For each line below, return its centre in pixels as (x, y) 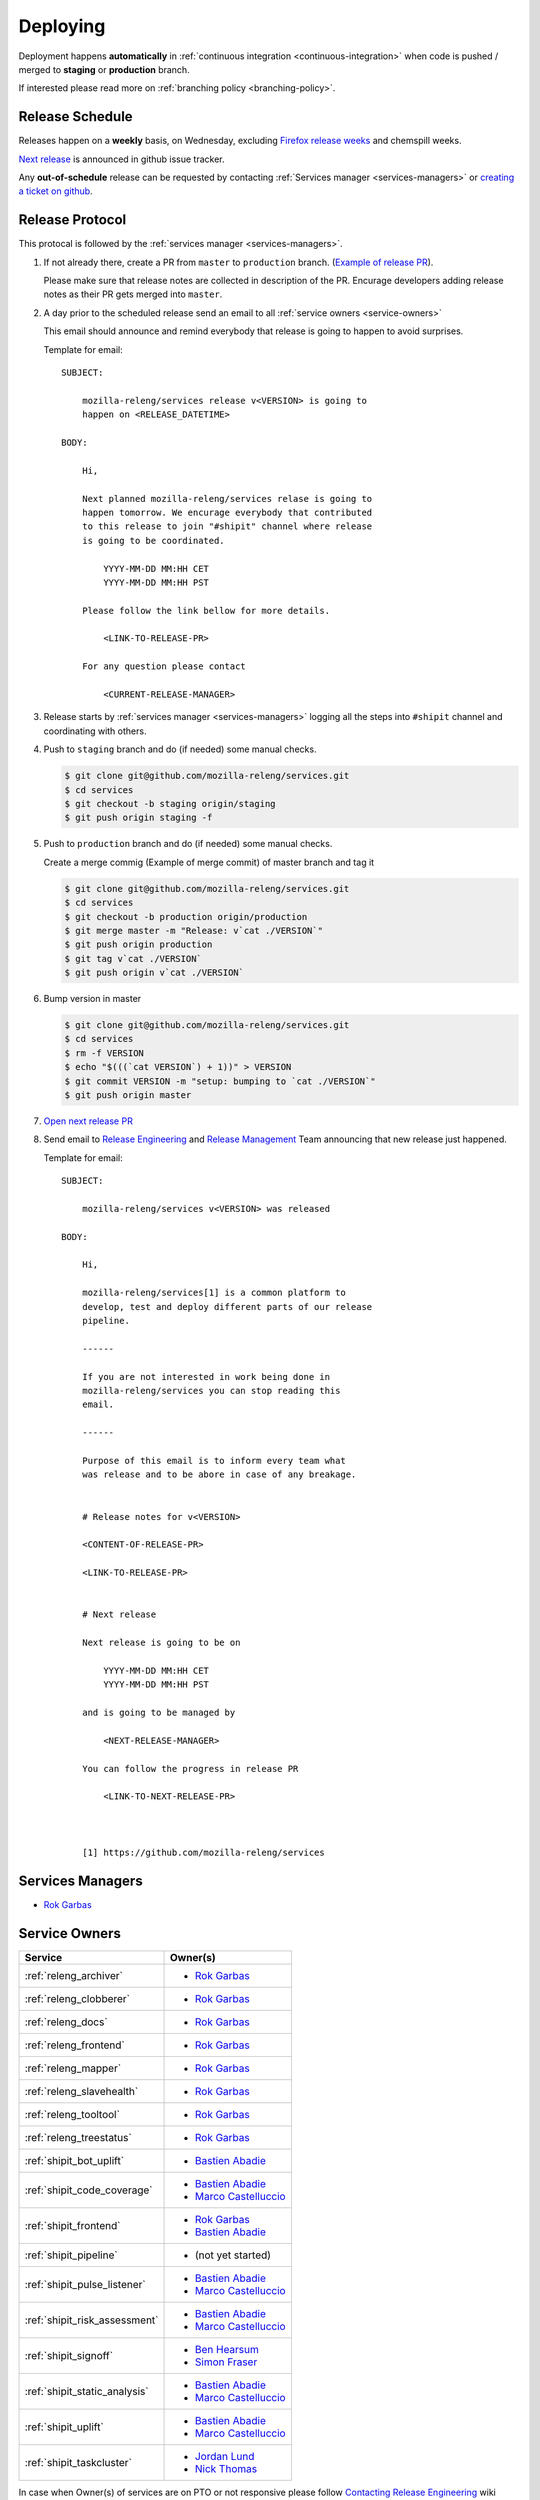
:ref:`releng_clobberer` (77, 1998)
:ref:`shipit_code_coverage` (89, 2190)
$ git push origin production (138, 944)
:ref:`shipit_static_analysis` (86, 2391)
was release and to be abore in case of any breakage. (219, 1474)
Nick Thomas (226, 2468)
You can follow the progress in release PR (190, 1768)
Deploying (62, 26)
